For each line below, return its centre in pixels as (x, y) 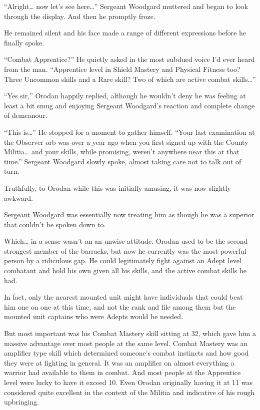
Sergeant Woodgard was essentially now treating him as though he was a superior (129, 214)
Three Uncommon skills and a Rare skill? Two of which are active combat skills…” (130, 79)
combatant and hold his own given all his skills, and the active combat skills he (125, 270)
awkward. (18, 198)
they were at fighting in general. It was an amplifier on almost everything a (119, 362)
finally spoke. (24, 42)
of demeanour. (26, 115)
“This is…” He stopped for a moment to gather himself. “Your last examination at (129, 132)
